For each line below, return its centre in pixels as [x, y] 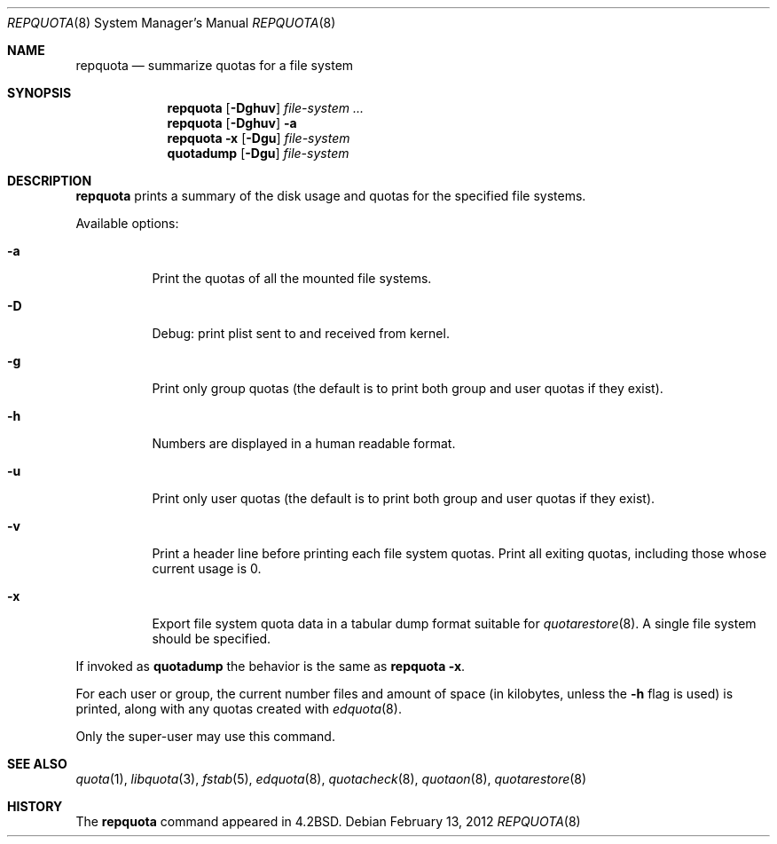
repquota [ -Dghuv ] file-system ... [265, 108]
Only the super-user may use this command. [205, 736]
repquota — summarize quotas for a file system [215, 65]
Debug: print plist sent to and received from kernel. [301, 333]
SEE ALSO [37, 764]
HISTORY [35, 806]
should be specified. [212, 639]
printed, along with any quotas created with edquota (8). [239, 709]
